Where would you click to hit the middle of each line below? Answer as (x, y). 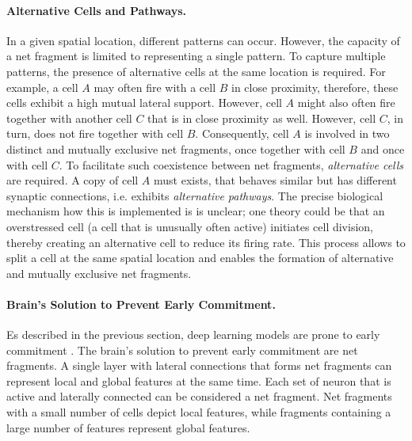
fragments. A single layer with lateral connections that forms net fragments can (199, 365)
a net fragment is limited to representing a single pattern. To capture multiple (196, 56)
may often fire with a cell (155, 87)
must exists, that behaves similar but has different (275, 180)
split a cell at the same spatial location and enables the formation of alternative (200, 258)
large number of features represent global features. (128, 427)
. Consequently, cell (242, 133)
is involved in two (347, 133)
